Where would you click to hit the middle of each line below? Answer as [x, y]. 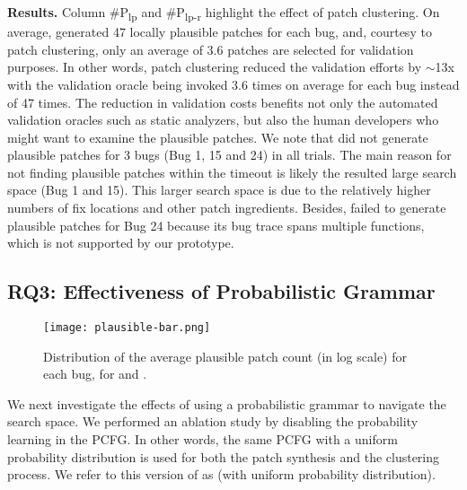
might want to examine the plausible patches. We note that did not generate [218, 137]
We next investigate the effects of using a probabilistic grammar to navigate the [227, 403]
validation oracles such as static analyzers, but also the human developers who [223, 120]
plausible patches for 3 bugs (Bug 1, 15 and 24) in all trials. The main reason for [229, 155]
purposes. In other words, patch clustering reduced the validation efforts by [215, 67]
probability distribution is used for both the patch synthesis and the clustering [224, 456]
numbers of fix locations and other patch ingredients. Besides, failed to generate [227, 208]
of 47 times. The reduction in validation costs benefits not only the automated [223, 102]
